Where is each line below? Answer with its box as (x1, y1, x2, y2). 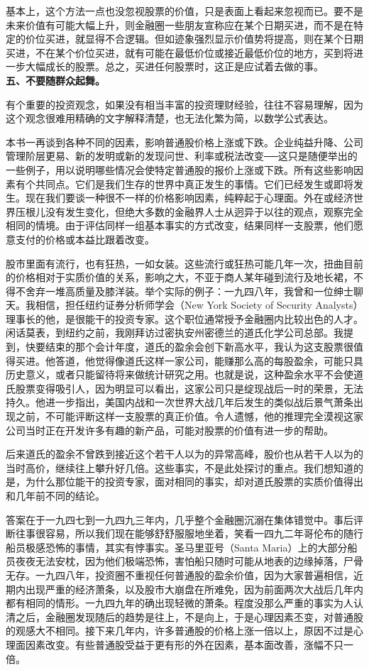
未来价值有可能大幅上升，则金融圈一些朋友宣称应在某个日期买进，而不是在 (6, 17, 353, 32)
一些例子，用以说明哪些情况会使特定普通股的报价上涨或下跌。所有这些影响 (6, 162, 353, 177)
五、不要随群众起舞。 (6, 72, 105, 87)
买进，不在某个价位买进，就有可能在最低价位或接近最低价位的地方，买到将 (6, 45, 353, 60)
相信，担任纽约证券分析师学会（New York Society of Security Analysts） (35, 297, 363, 312)
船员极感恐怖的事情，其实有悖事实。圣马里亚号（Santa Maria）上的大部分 (6, 539, 348, 554)
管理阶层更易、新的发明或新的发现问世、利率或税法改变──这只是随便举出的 (6, 148, 358, 163)
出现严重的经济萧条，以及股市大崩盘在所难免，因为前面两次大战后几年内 (25, 581, 363, 596)
